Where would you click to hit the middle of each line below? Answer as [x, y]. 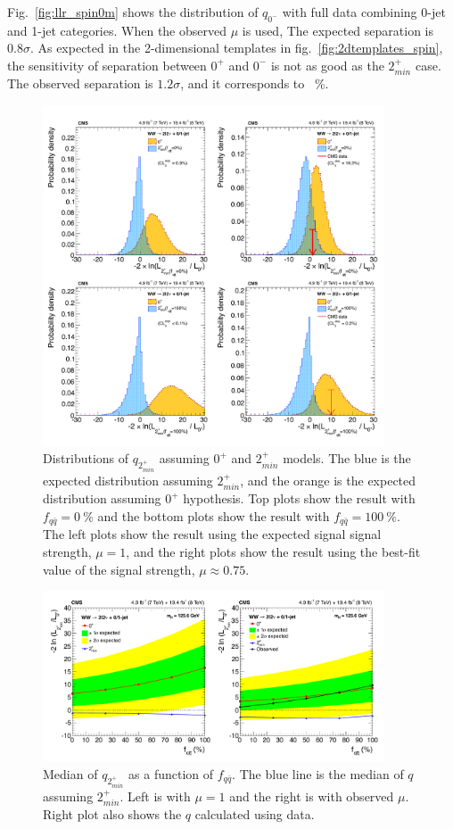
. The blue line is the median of [318, 773]
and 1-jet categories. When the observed [117, 30]
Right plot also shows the [112, 814]
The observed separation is [80, 83]
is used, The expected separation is [338, 30]
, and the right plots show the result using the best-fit [273, 552]
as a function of [171, 773]
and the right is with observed [312, 796]
